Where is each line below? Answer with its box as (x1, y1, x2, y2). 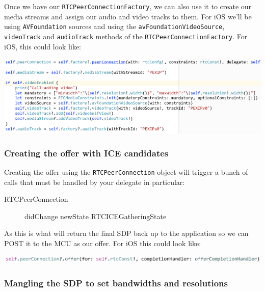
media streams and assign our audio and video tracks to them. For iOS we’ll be (4, 11, 252, 21)
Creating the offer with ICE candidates (4, 146, 169, 159)
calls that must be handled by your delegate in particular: (4, 176, 185, 187)
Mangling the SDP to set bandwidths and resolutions (4, 277, 228, 289)
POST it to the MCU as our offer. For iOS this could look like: (4, 237, 201, 248)
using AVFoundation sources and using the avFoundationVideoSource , (4, 21, 225, 32)
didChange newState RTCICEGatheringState (24, 210, 167, 221)
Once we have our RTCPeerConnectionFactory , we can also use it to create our (4, 1, 252, 11)
